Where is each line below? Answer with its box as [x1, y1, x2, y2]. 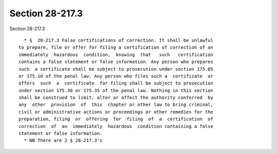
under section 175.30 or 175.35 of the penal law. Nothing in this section [18, 87, 213, 93]
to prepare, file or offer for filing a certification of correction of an [18, 45, 213, 51]
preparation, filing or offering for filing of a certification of [18, 116, 213, 122]
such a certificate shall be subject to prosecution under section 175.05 [18, 66, 213, 72]
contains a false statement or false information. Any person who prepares [18, 59, 213, 65]
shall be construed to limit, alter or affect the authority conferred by [18, 95, 213, 101]
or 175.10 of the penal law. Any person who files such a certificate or [18, 73, 213, 79]
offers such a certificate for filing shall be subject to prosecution [18, 80, 213, 86]
